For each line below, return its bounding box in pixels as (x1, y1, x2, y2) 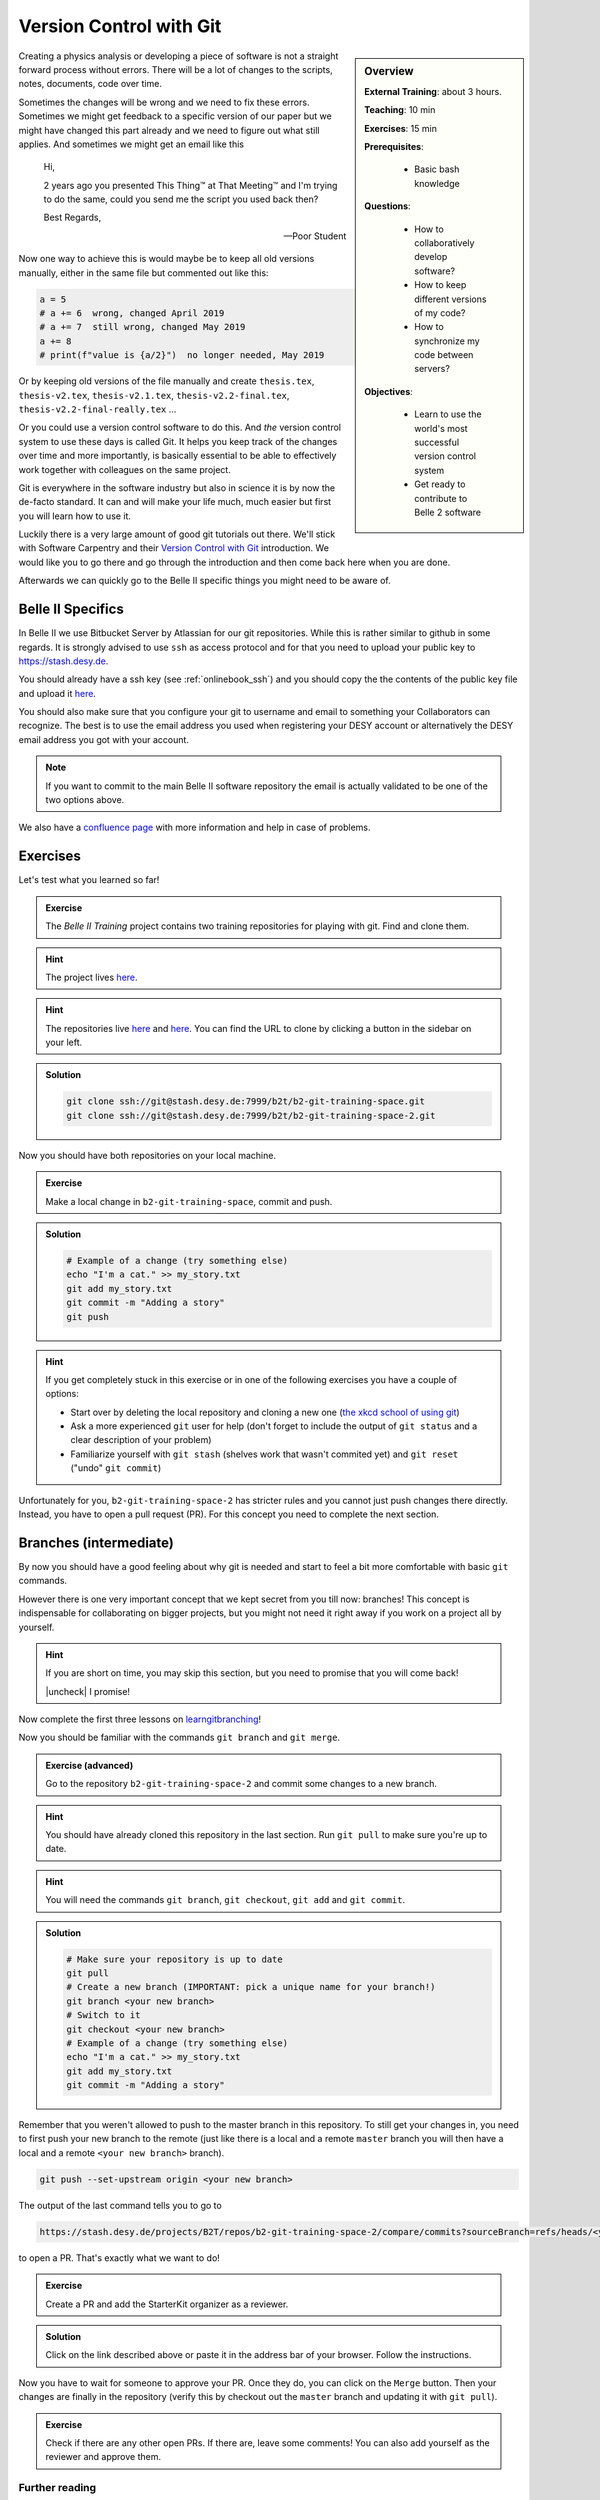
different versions (414, 293, 487, 305)
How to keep (414, 279, 467, 291)
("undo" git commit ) (70, 1462, 162, 1474)
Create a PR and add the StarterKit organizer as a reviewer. (45, 2298, 289, 2310)
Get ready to (414, 478, 466, 490)
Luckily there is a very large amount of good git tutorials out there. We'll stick (18, 528, 336, 540)
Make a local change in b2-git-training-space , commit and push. (45, 1195, 333, 1207)
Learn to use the (414, 408, 482, 420)
